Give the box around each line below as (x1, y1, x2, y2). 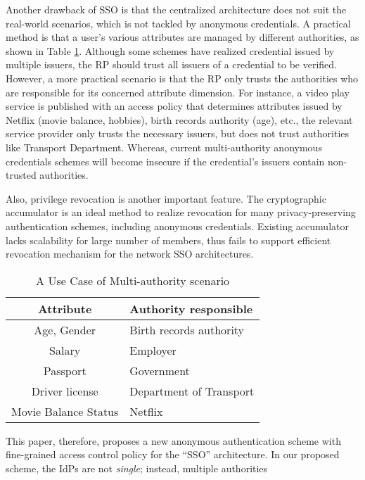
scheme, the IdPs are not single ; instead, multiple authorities (6, 460, 268, 475)
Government (129, 362, 190, 379)
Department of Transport (129, 382, 255, 399)
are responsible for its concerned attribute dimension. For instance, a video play (6, 84, 350, 99)
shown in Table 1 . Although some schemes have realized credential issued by (6, 43, 335, 58)
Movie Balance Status (11, 403, 119, 419)
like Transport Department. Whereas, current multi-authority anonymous (6, 139, 322, 154)
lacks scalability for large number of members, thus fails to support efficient (6, 232, 331, 247)
